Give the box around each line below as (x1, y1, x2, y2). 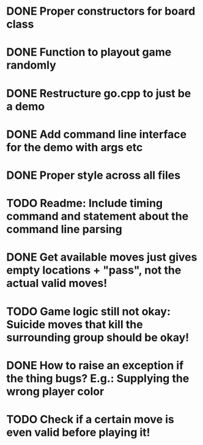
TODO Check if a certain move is (6, 412, 174, 426)
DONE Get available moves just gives (6, 250, 197, 264)
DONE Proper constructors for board (6, 4, 196, 18)
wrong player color (6, 384, 105, 398)
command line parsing (6, 222, 122, 236)
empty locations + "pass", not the (6, 263, 182, 277)
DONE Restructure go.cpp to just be (6, 86, 191, 100)
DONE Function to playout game (6, 45, 172, 59)
